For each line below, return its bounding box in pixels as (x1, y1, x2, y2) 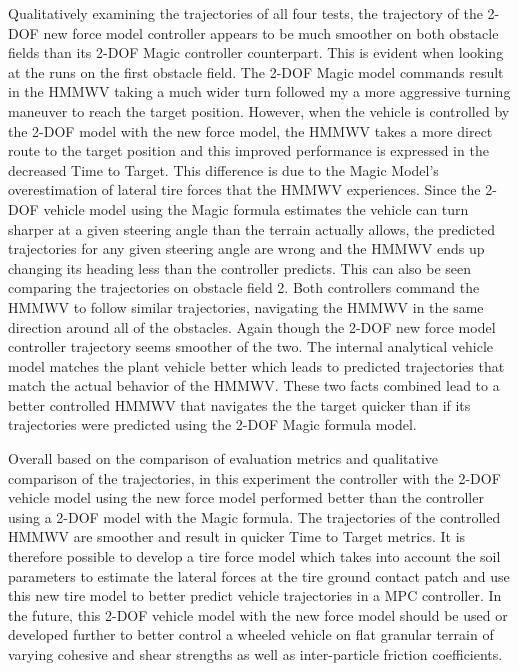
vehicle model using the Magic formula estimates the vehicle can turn (43, 198, 469, 219)
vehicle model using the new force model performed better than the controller (8, 487, 484, 508)
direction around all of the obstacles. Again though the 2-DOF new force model (8, 316, 496, 337)
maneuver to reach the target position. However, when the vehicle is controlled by (8, 100, 510, 121)
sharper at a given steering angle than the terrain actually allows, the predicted (8, 218, 495, 239)
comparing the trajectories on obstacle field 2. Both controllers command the (8, 277, 480, 298)
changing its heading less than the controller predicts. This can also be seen (8, 257, 472, 278)
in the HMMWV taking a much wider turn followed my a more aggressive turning (8, 81, 511, 102)
